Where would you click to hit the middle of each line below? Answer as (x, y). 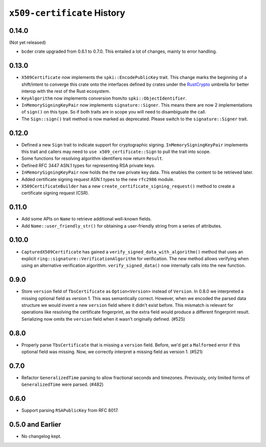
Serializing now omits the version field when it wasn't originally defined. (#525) (103, 319)
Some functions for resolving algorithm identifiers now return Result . (92, 158)
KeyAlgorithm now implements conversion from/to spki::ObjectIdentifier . (104, 98)
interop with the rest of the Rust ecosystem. (66, 91)
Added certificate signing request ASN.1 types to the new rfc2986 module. (98, 179)
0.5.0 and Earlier (35, 425)
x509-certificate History (67, 13)
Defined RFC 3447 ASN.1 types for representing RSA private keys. (88, 165)
